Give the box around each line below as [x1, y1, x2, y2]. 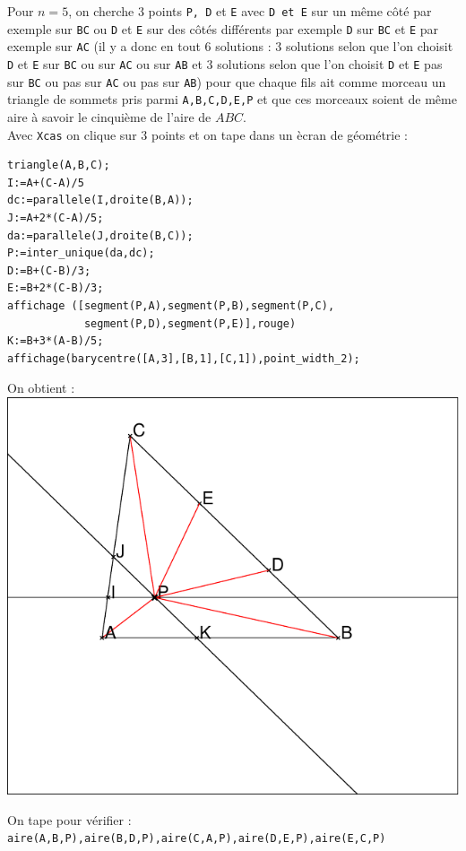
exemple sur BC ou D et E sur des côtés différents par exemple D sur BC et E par [7, 19, 439, 38]
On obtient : [7, 378, 75, 397]
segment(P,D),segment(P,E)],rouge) [83, 317, 297, 330]
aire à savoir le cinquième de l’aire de [7, 107, 211, 126]
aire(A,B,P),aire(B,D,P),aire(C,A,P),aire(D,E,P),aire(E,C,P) [7, 832, 386, 846]
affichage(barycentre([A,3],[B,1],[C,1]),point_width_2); [7, 352, 360, 365]
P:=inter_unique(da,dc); [7, 247, 155, 260]
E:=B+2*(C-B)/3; [7, 282, 104, 295]
